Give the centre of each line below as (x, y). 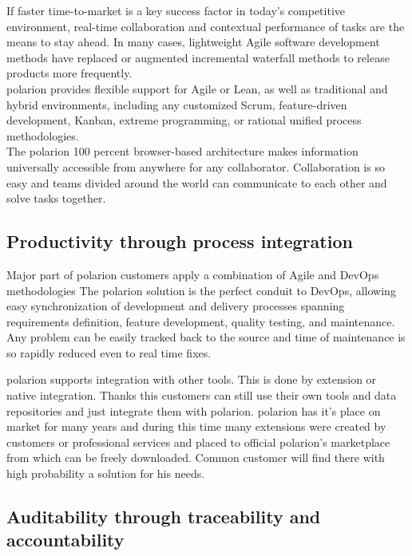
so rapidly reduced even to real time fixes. (109, 352)
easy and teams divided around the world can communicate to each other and (197, 182)
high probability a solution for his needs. (106, 473)
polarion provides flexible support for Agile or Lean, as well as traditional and (197, 88)
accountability (65, 540)
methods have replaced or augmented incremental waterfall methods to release (198, 57)
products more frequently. (69, 73)
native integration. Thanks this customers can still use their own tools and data (202, 395)
